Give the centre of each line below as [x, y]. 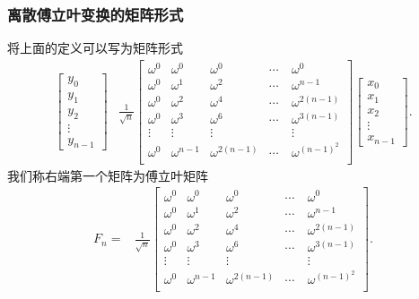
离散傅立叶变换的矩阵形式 [96, 14]
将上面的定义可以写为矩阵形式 [95, 48]
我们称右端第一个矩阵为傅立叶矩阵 [108, 175]
